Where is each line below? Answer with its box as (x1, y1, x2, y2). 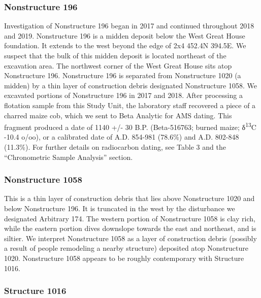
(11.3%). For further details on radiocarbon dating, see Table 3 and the (4, 142, 226, 152)
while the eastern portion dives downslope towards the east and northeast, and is (4, 223, 256, 234)
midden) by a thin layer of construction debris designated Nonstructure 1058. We (4, 80, 257, 90)
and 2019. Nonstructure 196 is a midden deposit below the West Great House (4, 30, 245, 41)
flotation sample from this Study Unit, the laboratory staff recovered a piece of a (4, 100, 256, 110)
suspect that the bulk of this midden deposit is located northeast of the (4, 50, 226, 60)
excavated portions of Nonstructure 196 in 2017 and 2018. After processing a (4, 90, 243, 101)
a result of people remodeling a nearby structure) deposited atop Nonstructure (4, 243, 248, 253)
